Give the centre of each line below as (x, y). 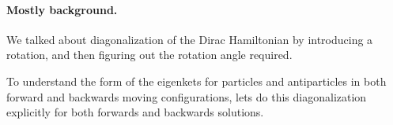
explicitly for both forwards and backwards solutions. (135, 112)
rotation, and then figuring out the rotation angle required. (149, 55)
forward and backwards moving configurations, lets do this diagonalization (187, 96)
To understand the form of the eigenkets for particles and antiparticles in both (196, 81)
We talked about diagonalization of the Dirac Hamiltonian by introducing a (190, 39)
